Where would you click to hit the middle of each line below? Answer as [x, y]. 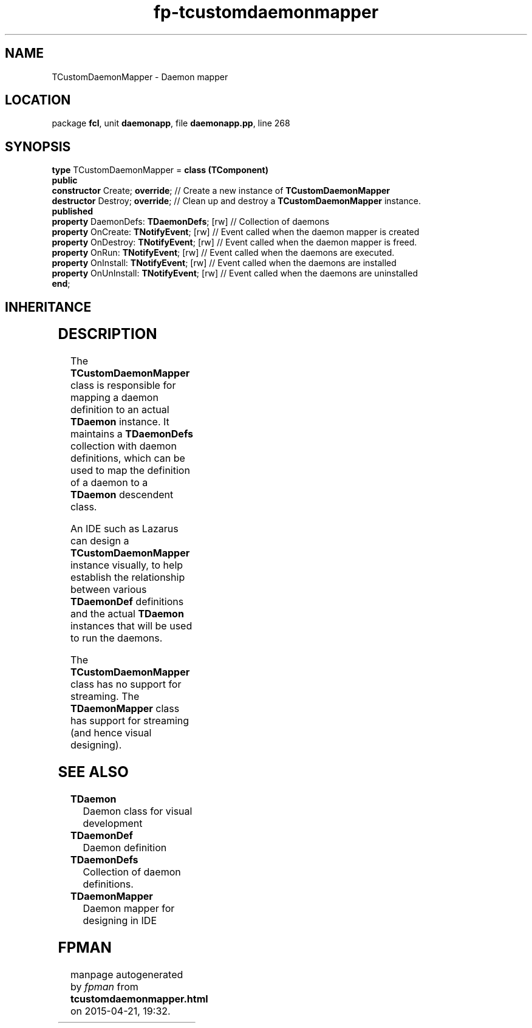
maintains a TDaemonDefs [131, 434]
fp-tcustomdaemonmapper [266, 12]
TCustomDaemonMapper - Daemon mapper [140, 77]
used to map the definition [130, 471]
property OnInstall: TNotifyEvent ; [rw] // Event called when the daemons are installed [224, 263]
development [113, 823]
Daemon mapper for [129, 908]
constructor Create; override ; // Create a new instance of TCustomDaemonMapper [221, 191]
